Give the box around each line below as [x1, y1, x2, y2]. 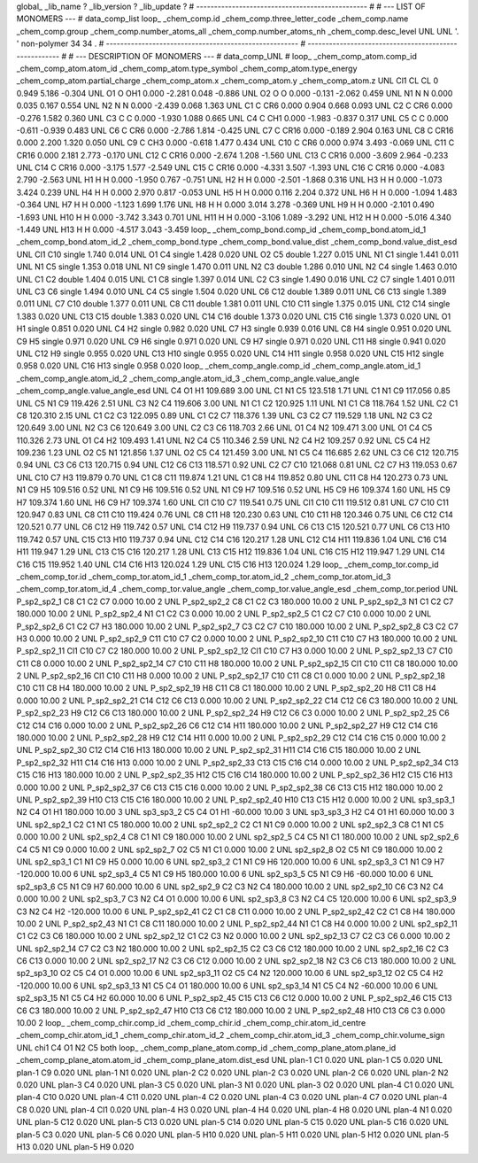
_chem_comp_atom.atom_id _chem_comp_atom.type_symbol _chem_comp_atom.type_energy [16, 63, 358, 74]
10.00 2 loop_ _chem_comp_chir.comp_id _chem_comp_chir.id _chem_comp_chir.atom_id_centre [16, 1018, 366, 1028]
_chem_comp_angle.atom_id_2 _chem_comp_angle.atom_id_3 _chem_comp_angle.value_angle [16, 373, 360, 384]
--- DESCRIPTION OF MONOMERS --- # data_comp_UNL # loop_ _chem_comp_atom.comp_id [75, 50, 418, 61]
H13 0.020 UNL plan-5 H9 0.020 [16, 1141, 135, 1151]
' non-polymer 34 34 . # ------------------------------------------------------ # [16, 38, 306, 49]
